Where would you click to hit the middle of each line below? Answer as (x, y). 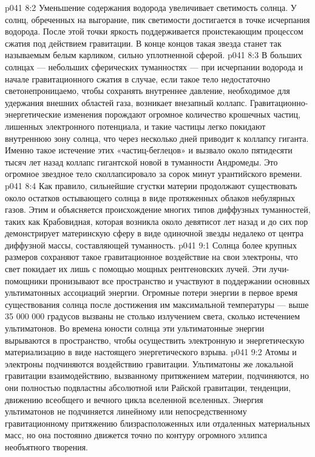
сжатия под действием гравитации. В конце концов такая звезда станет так (143, 43)
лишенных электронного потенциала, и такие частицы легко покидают (135, 126)
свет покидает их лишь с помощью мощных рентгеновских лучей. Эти (136, 269)
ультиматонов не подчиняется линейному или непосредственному (126, 411)
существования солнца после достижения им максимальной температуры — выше (157, 304)
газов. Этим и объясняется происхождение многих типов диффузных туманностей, (158, 209)
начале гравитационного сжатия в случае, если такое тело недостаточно (137, 78)
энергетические (33, 114)
